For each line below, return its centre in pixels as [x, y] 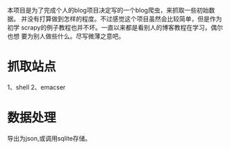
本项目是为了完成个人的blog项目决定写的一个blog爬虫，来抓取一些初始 [108, 10]
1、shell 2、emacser [36, 87]
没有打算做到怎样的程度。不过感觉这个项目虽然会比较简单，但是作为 [124, 19]
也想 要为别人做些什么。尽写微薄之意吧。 [66, 36]
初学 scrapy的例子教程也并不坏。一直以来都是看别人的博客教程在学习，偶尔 [115, 27]
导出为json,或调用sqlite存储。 [49, 138]
